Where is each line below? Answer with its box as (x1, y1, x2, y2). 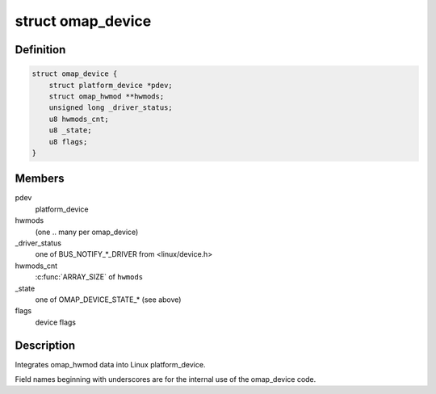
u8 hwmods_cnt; (48, 114, 109, 124)
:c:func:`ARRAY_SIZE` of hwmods (35, 272, 144, 282)
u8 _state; (48, 126, 92, 135)
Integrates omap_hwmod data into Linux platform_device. (15, 359, 206, 369)
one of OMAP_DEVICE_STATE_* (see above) (35, 295, 182, 304)
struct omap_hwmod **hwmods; (48, 91, 165, 101)
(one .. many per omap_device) (35, 227, 139, 237)
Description (15, 338, 76, 352)
